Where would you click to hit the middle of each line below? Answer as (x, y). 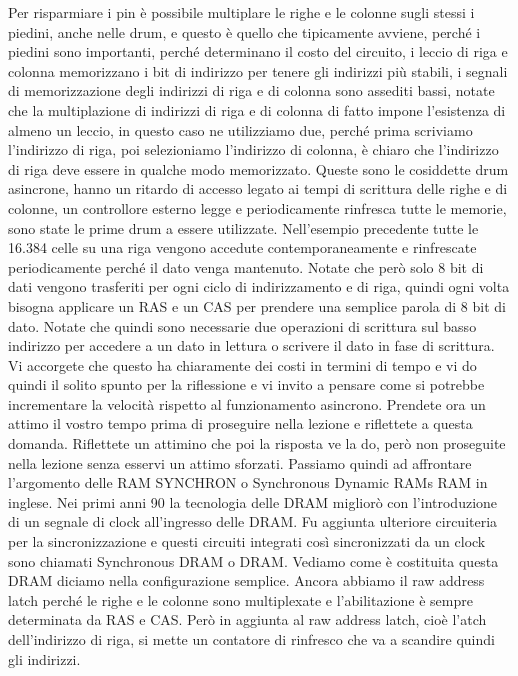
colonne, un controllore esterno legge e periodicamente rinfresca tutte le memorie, (257, 207)
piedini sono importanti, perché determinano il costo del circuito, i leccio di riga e (258, 51)
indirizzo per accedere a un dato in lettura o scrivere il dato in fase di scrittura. (251, 345)
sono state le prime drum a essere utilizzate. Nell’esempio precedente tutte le (243, 227)
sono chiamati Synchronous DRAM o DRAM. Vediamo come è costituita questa (253, 560)
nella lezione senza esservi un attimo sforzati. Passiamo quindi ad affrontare (240, 462)
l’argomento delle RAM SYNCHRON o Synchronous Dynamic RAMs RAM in (248, 482)
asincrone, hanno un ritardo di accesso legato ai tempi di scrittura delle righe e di (258, 188)
